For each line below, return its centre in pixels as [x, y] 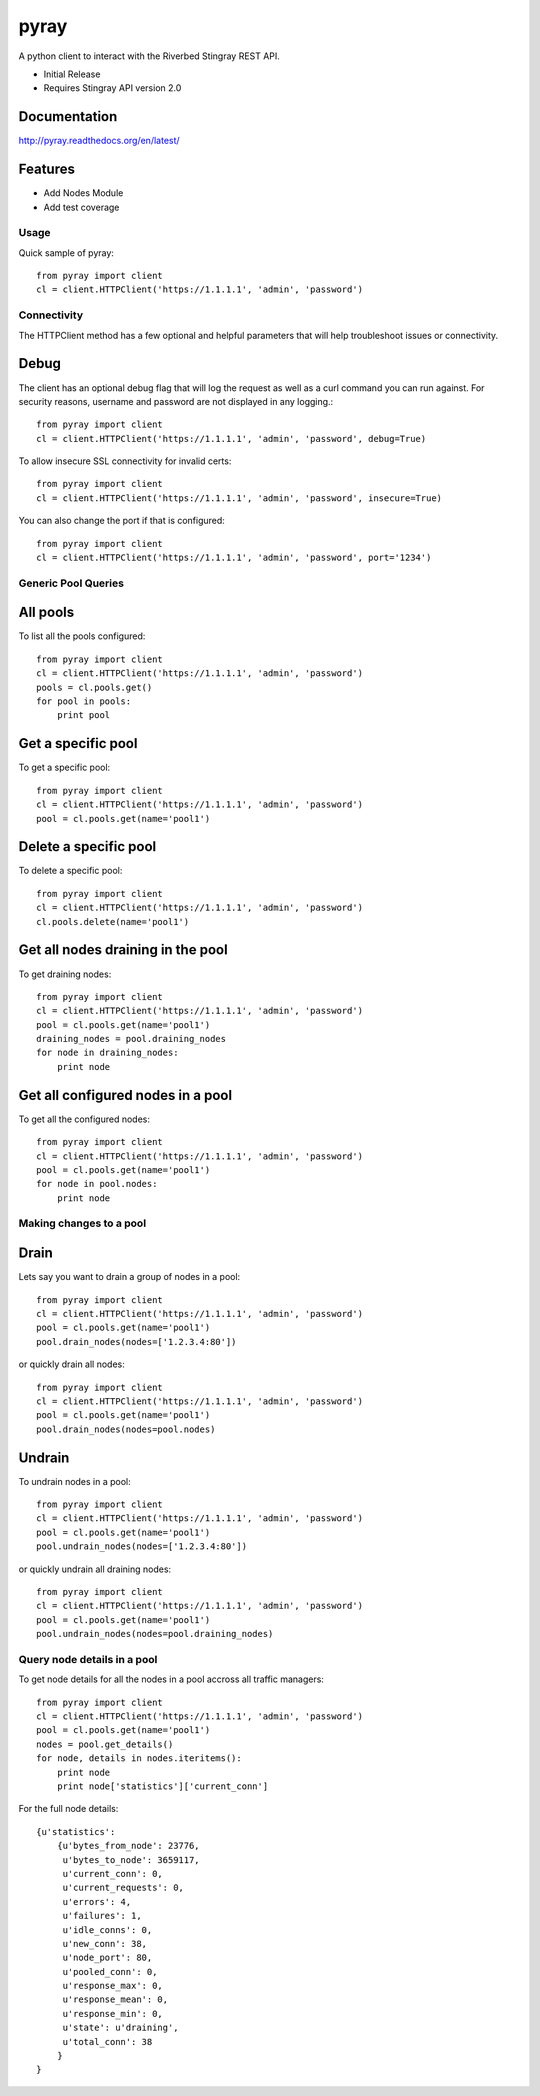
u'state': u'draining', [120, 2028]
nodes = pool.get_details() [105, 1744]
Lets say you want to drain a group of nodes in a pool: [129, 1277]
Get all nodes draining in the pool [123, 950]
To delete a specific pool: [70, 871]
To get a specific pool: [64, 767]
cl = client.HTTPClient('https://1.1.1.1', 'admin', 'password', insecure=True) [239, 498]
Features [46, 169]
